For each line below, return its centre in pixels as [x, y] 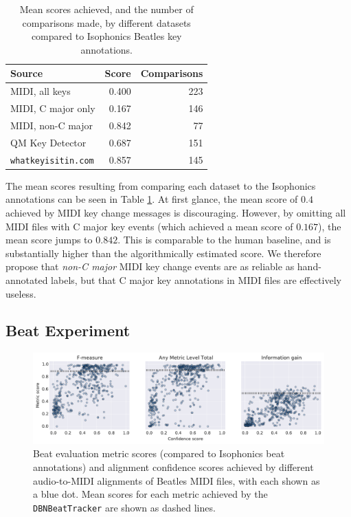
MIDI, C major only [53, 108]
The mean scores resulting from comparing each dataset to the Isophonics [161, 185]
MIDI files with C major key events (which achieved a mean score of [149, 226]
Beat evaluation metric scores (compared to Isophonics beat [159, 453]
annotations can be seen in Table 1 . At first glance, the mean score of [152, 199]
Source [27, 73]
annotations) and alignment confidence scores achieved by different [173, 466]
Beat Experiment [68, 330]
